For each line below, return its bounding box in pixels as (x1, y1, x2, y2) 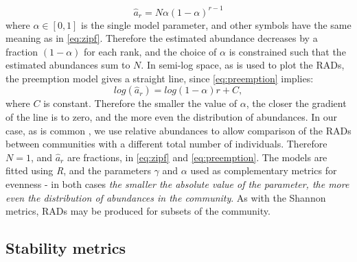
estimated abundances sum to (5, 58, 130, 72)
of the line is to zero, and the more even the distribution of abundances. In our (5, 110, 338, 124)
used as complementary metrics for (190, 163, 337, 178)
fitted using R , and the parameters (5, 163, 151, 178)
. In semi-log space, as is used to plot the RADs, (141, 58, 345, 72)
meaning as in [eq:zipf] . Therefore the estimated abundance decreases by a (5, 31, 318, 45)
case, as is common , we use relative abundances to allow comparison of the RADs (5, 123, 352, 137)
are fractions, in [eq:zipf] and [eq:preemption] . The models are (67, 150, 327, 164)
